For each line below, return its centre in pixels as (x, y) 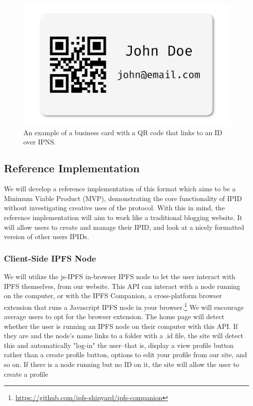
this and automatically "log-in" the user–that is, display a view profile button (119, 345)
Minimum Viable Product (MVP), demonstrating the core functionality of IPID (123, 198)
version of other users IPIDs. (47, 236)
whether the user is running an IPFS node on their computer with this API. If (121, 326)
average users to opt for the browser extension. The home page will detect (114, 316)
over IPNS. (40, 142)
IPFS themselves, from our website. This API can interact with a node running (122, 286)
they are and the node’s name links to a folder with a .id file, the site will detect (124, 335)
